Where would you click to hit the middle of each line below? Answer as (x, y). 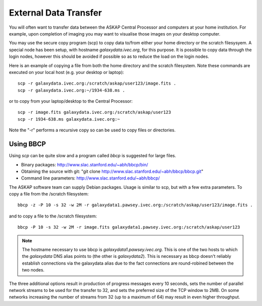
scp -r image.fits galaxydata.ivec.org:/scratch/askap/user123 (94, 112)
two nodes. (33, 270)
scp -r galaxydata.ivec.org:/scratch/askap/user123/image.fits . (97, 83)
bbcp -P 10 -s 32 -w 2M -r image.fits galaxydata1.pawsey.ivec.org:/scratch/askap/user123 (129, 227)
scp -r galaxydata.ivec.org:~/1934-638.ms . (72, 90)
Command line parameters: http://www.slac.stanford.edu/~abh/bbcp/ (90, 178)
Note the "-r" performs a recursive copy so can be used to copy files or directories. (92, 130)
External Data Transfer (55, 13)
